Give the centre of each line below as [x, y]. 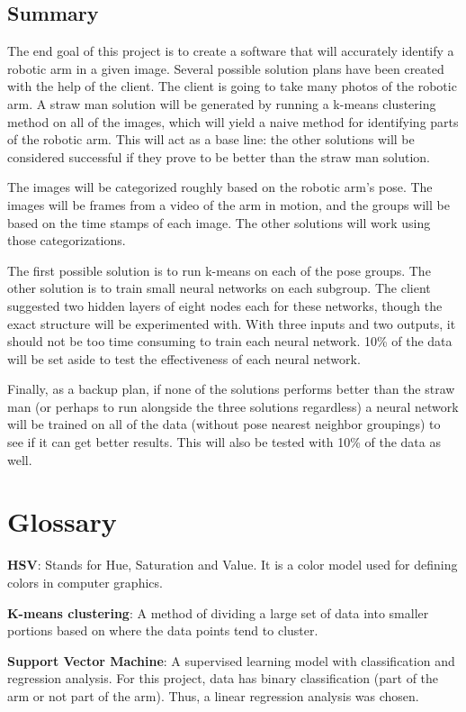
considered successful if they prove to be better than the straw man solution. [219, 156]
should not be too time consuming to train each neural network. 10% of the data [230, 341]
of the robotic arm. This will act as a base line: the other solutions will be [211, 139]
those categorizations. [67, 240]
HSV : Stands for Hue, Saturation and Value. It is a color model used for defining [233, 565]
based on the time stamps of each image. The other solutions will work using [219, 222]
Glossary [62, 521]
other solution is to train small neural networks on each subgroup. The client [219, 288]
